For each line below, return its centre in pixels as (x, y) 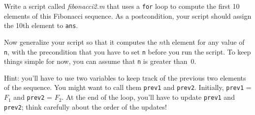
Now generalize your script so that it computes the (80, 42)
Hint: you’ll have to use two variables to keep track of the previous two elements (125, 77)
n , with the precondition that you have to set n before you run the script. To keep (127, 51)
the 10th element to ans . (41, 25)
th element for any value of (204, 42)
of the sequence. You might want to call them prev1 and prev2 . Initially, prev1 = (128, 87)
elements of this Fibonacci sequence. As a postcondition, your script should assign (128, 15)
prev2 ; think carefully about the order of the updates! (85, 106)
